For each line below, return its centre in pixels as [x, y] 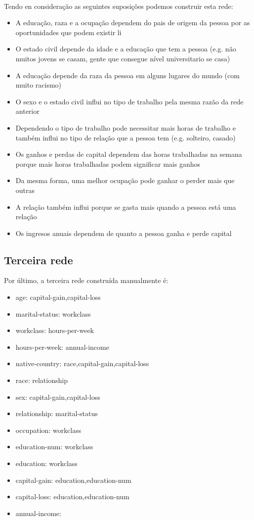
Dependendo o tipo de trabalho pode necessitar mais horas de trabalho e [126, 127]
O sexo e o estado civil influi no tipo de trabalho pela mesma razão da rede [129, 101]
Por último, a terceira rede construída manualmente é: [86, 280]
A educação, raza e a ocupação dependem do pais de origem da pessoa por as [133, 23]
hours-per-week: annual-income [62, 347]
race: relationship [42, 380]
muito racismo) [39, 85]
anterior [27, 111]
